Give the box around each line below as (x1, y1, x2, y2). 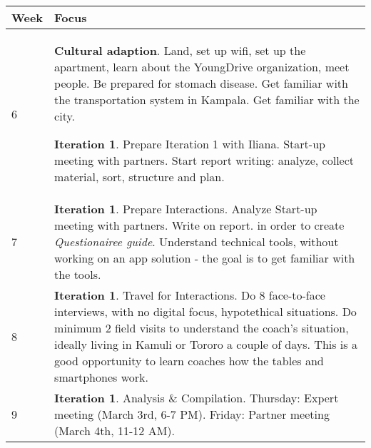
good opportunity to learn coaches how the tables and (54, 352, 324, 369)
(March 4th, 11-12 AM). (54, 422, 176, 439)
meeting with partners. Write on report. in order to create (54, 217, 345, 233)
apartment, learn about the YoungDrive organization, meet (54, 58, 350, 75)
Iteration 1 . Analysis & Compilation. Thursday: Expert (54, 390, 339, 406)
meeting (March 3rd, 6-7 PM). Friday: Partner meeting (54, 406, 330, 422)
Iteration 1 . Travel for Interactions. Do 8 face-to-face (54, 287, 325, 303)
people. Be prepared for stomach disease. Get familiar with (54, 75, 348, 91)
